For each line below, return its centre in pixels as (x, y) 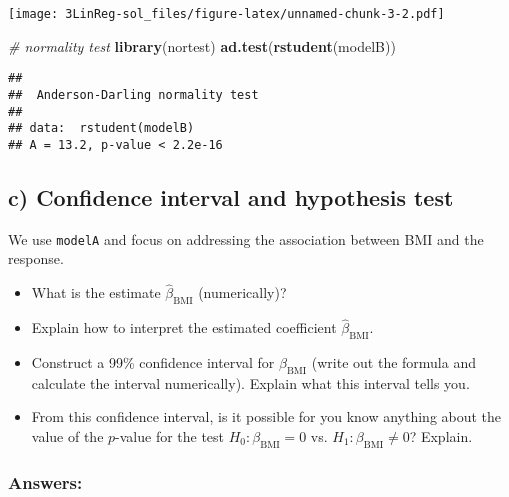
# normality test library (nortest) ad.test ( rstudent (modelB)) (202, 45)
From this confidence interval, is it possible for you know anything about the (266, 416)
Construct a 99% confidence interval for (153, 362)
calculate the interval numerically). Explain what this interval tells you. (250, 382)
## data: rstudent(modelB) (101, 128)
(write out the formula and (393, 362)
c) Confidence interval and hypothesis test (231, 196)
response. (36, 258)
